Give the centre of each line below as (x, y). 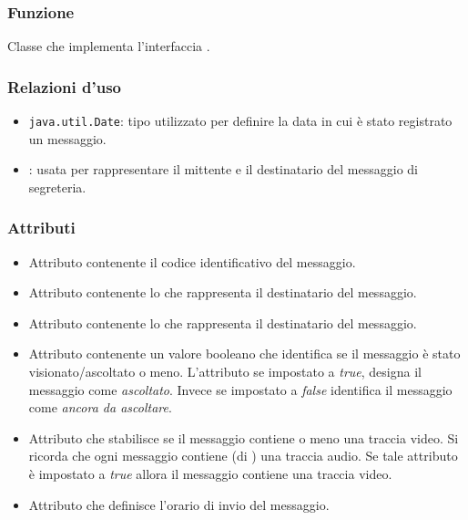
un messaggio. (67, 138)
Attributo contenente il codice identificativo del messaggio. (192, 261)
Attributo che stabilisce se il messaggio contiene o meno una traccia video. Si (244, 437)
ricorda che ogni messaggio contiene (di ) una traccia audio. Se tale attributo (243, 456)
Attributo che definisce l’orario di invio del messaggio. (179, 504)
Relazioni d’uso (64, 86)
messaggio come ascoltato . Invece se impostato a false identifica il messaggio (240, 389)
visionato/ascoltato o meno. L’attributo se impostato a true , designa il (225, 372)
